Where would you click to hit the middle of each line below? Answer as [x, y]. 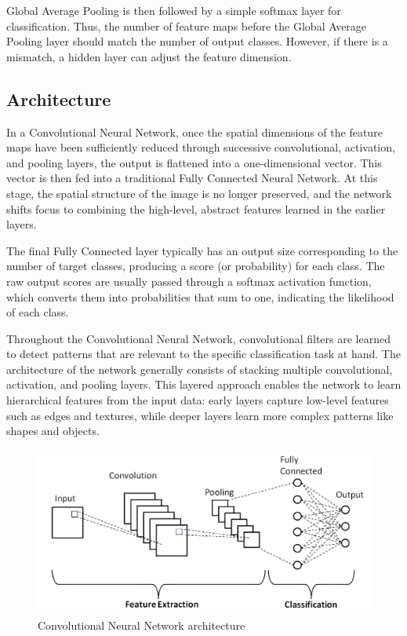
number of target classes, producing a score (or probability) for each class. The [196, 266]
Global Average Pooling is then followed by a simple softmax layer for [174, 10]
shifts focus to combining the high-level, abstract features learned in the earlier [196, 208]
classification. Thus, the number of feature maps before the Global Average [187, 26]
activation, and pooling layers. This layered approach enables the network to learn [204, 384]
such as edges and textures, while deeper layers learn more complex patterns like [200, 415]
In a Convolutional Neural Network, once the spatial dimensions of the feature [194, 132]
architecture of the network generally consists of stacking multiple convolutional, [200, 369]
